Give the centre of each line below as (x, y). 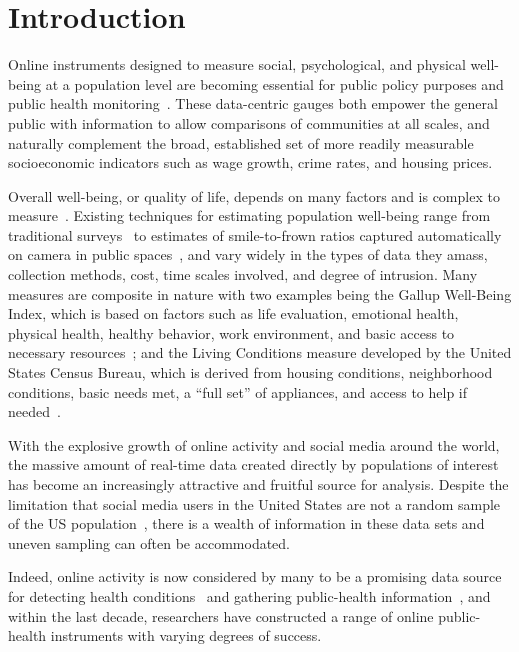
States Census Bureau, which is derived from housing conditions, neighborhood (250, 372)
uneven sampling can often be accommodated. (149, 542)
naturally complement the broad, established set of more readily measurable (241, 142)
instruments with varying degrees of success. (186, 635)
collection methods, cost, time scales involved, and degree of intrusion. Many (243, 274)
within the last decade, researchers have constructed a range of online (221, 615)
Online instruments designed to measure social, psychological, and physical (237, 64)
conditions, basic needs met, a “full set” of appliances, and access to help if (238, 391)
